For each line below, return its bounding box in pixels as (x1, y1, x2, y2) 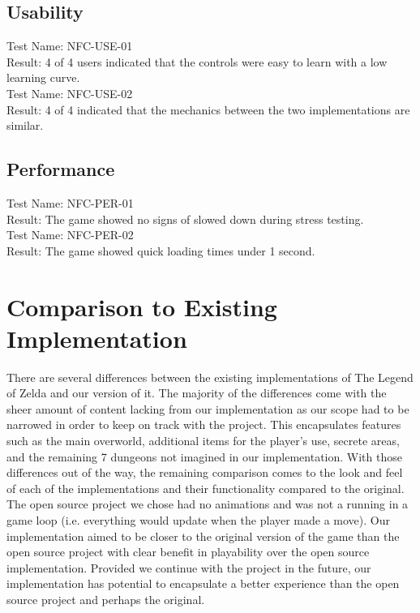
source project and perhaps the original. (6, 590, 205, 607)
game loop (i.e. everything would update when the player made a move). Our (6, 512, 391, 528)
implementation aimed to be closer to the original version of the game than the (6, 527, 400, 544)
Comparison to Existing (6, 289, 277, 323)
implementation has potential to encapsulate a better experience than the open (6, 575, 400, 592)
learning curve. (6, 69, 80, 86)
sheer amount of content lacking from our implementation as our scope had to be (6, 400, 409, 417)
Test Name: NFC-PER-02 (6, 226, 134, 243)
